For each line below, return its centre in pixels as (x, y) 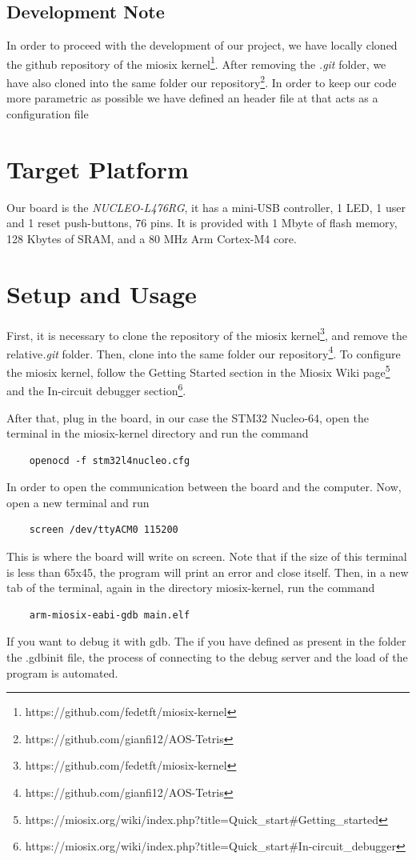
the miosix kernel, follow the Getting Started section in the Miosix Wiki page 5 (198, 371)
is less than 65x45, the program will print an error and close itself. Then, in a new (208, 572)
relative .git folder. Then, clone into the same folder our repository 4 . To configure (204, 352)
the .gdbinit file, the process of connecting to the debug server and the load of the (207, 657)
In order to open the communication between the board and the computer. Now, (204, 487)
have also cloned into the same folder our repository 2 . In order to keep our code (202, 81)
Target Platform (98, 168)
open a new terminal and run (78, 502)
